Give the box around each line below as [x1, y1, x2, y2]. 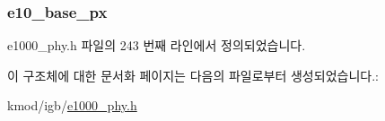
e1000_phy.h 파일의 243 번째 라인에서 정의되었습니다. [7, 36, 306, 55]
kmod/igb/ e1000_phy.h [7, 96, 137, 115]
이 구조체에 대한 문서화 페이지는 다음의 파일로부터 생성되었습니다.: [7, 65, 379, 84]
